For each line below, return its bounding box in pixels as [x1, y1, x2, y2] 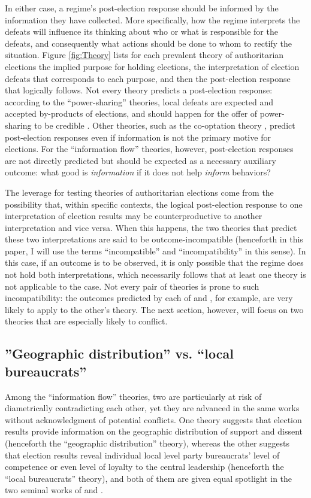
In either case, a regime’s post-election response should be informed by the [5, 2, 279, 14]
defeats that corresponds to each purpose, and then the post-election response [5, 72, 291, 84]
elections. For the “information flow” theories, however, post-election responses [5, 142, 294, 155]
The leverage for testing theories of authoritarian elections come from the [5, 186, 274, 198]
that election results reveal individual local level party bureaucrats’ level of [5, 448, 280, 461]
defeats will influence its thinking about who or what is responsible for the [5, 25, 278, 38]
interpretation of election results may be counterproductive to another [5, 209, 262, 222]
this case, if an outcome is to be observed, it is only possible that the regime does [5, 256, 304, 269]
